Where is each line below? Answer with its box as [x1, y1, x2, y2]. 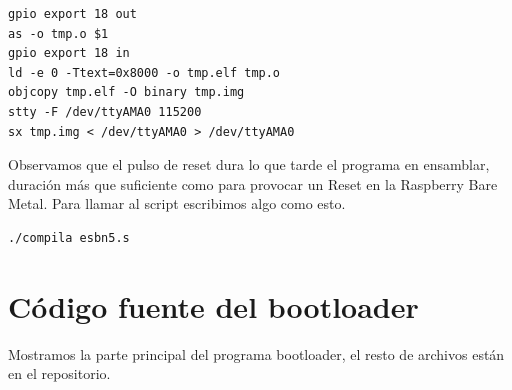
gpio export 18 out [8, 7, 137, 21]
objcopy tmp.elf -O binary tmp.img [8, 85, 245, 100]
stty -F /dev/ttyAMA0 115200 [8, 104, 202, 119]
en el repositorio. [8, 363, 111, 384]
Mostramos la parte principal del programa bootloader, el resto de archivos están [8, 343, 505, 364]
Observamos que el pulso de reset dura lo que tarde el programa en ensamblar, [8, 154, 490, 175]
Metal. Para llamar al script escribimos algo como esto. [8, 193, 346, 214]
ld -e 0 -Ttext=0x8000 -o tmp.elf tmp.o [8, 65, 281, 80]
